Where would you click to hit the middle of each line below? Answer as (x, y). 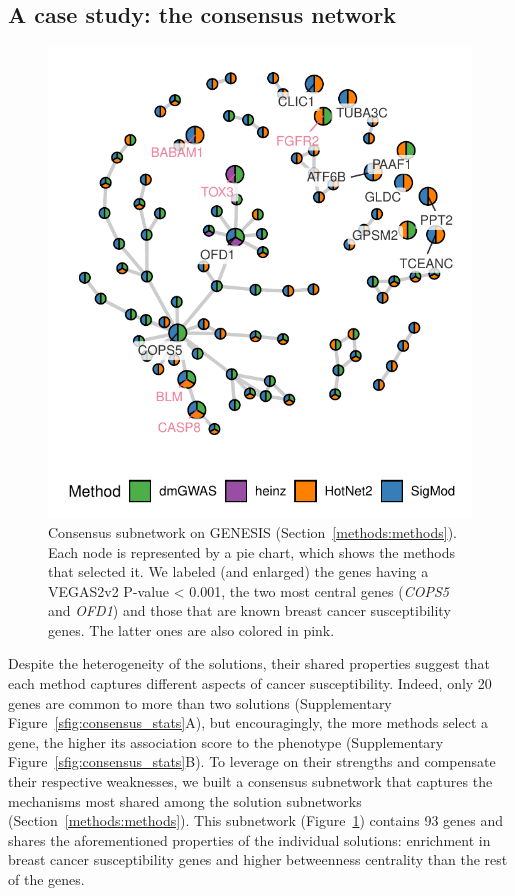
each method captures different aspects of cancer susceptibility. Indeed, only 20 (250, 683)
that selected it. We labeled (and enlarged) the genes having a (238, 571)
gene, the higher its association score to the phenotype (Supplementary (226, 741)
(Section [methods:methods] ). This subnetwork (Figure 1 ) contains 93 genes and (256, 820)
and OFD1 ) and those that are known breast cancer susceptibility (249, 610)
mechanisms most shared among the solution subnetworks (185, 800)
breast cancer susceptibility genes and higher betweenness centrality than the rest (258, 859)
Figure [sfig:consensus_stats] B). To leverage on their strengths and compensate (252, 761)
